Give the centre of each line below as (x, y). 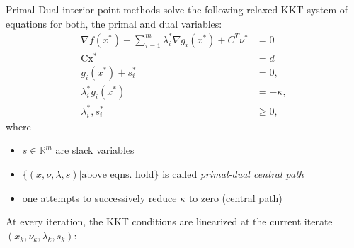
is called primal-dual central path (233, 173)
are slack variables (95, 150)
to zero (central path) (235, 197)
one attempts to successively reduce (99, 197)
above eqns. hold (118, 175)
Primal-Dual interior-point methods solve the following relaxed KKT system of (177, 9)
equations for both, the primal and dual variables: (114, 23)
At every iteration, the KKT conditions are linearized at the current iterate (169, 221)
